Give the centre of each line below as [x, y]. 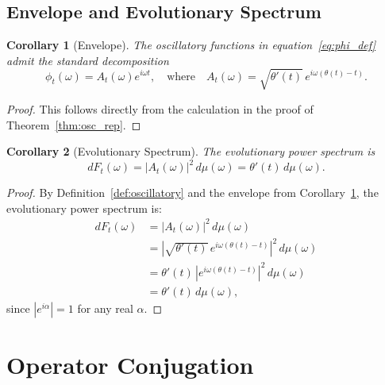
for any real [105, 308]
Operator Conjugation [130, 365]
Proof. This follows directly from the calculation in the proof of [160, 108]
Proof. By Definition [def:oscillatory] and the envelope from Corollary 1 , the [192, 192]
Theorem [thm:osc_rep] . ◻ [74, 124]
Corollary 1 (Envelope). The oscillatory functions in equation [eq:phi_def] [191, 45]
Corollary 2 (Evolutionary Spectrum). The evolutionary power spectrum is [191, 151]
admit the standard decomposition [88, 60]
